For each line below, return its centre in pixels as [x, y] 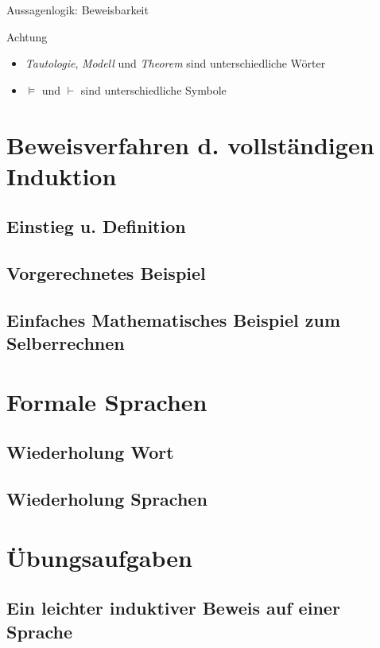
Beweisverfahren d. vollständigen [190, 144]
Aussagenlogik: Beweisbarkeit [78, 10]
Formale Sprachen [107, 401]
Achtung [27, 36]
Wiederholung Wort [90, 452]
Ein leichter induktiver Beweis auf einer [173, 608]
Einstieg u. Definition [96, 226]
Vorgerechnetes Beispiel [106, 273]
